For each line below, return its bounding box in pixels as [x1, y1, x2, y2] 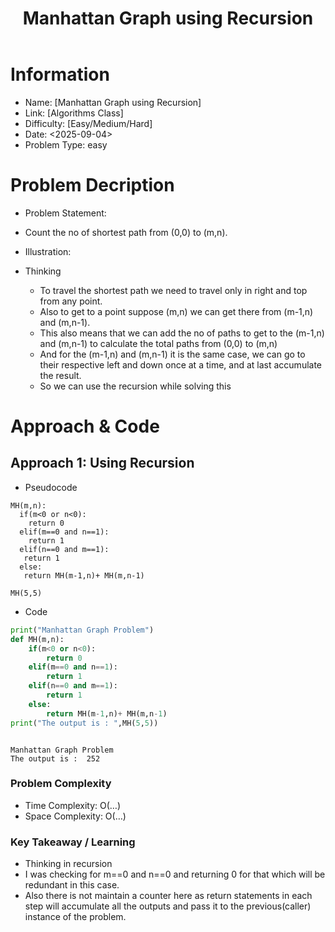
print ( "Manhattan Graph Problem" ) [10, 625, 155, 635]
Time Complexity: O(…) [24, 799, 122, 811]
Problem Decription [10, 174, 175, 197]
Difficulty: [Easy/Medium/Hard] [24, 117, 153, 129]
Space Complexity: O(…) [24, 810, 127, 822]
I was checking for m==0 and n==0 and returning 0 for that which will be [24, 868, 326, 881]
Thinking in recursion [24, 858, 113, 870]
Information [10, 63, 110, 86]
